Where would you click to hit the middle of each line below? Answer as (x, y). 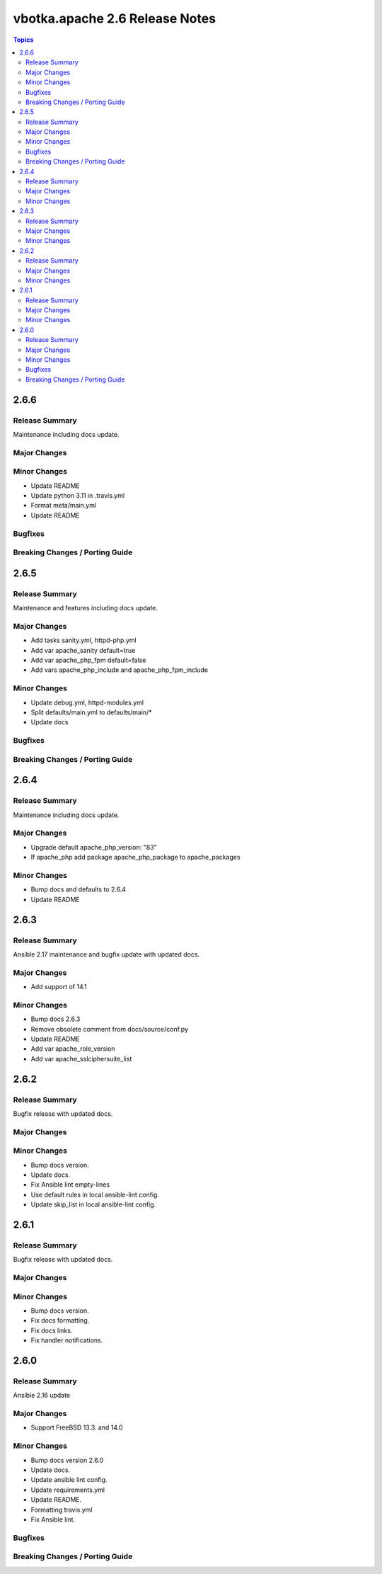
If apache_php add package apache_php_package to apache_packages (135, 857)
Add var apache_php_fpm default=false (88, 660)
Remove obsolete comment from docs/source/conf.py (110, 1029)
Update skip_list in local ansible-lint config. (93, 1204)
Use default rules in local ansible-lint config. (95, 1194)
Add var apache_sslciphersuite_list (81, 1059)
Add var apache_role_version (73, 1049)
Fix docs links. (52, 1330)
